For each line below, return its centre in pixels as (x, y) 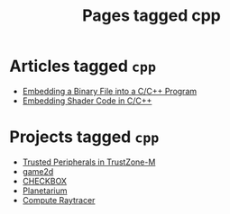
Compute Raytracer (59, 200)
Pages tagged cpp (152, 16)
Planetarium (45, 191)
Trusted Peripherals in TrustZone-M (89, 162)
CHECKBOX (45, 181)
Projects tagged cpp (84, 137)
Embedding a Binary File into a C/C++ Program (110, 91)
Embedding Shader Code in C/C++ (87, 101)
